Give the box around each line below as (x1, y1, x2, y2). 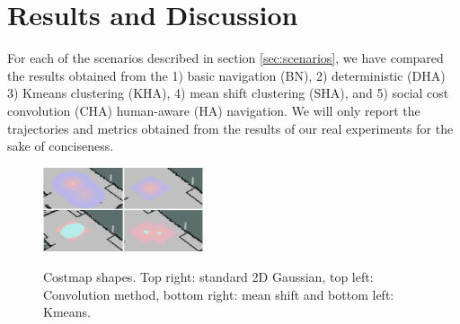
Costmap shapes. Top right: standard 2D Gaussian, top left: (43, 267, 374, 286)
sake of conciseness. (7, 136, 114, 155)
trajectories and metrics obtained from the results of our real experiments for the (7, 118, 454, 137)
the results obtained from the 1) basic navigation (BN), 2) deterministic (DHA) (7, 66, 446, 84)
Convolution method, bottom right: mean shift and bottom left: (43, 285, 394, 303)
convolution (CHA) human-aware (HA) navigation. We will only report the (7, 101, 420, 119)
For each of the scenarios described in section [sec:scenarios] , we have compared (7, 48, 444, 67)
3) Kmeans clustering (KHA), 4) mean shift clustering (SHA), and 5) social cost (7, 83, 449, 102)
